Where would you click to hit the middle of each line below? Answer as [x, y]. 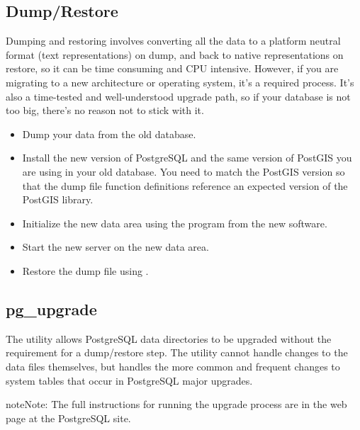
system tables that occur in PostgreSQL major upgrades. [129, 380]
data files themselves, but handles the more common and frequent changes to [173, 366]
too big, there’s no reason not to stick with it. [105, 110]
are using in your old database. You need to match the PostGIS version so [184, 171]
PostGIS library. [58, 199]
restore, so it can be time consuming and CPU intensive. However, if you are [172, 68]
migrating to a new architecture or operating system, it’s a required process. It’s [180, 82]
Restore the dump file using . [85, 270]
